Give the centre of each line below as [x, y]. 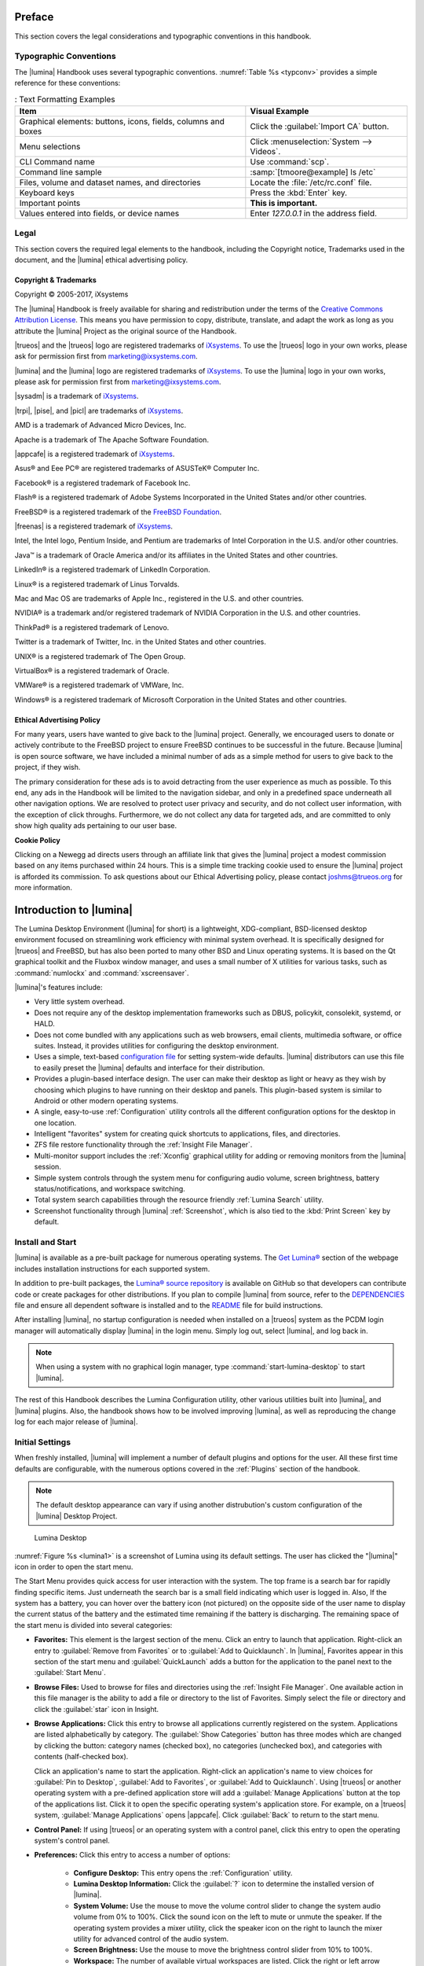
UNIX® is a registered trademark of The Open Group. [100, 656]
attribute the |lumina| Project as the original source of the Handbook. [126, 331]
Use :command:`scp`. [290, 161]
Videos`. [265, 151]
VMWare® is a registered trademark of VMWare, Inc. [99, 685]
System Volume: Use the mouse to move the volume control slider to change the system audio [227, 1905]
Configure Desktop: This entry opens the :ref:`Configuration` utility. [183, 1872]
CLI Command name [57, 161]
